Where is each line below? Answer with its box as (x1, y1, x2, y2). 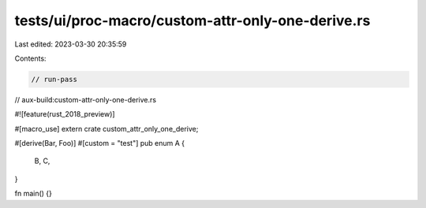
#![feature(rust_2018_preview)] (14, 110, 115, 119)
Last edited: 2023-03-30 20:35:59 (14, 39, 127, 49)
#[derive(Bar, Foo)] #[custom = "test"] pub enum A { (14, 139, 185, 148)
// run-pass (31, 75, 78, 84)
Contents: (14, 54, 47, 63)
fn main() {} (14, 189, 53, 199)
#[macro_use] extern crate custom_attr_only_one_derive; (14, 124, 199, 133)
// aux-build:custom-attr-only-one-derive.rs (14, 95, 157, 104)
